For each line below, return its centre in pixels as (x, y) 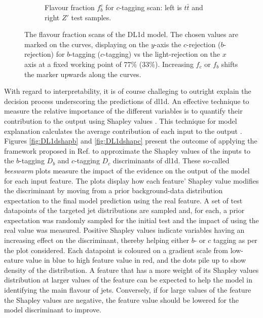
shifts (230, 64)
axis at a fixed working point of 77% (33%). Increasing (109, 64)
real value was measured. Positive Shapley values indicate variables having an (124, 230)
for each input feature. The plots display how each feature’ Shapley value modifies (131, 180)
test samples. (91, 17)
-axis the (168, 44)
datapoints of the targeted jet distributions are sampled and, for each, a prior (124, 210)
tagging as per (235, 240)
